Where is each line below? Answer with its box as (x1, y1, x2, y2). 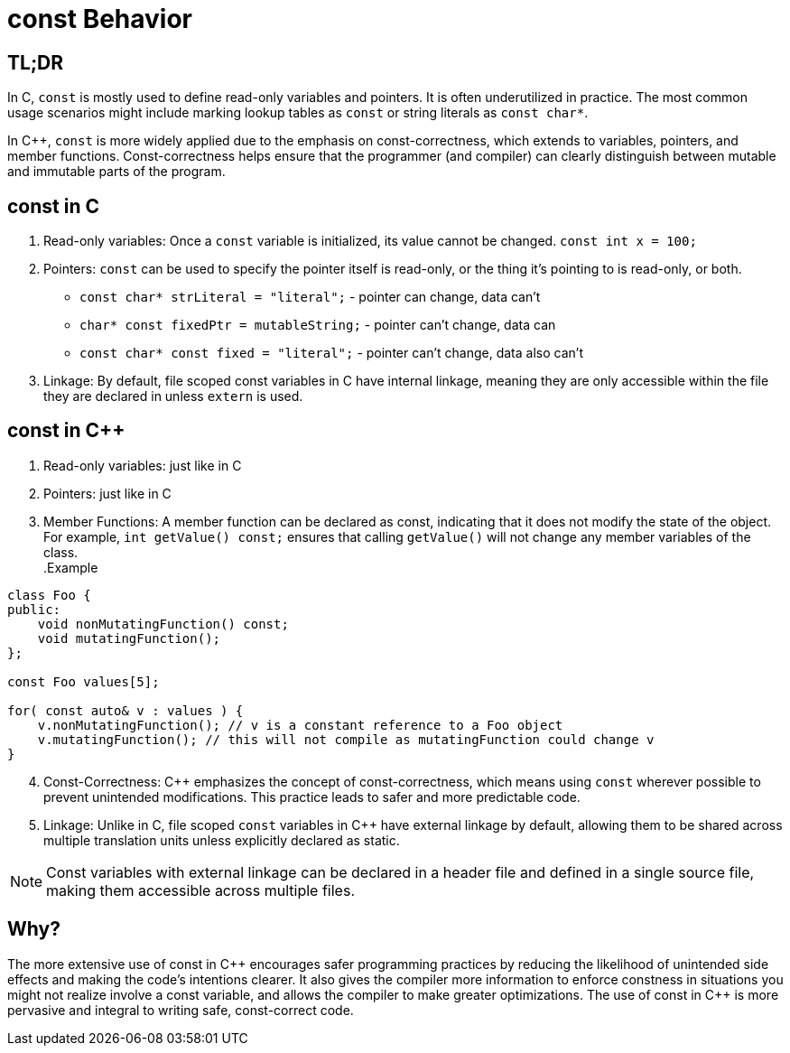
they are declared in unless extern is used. (43, 388, 303, 405)
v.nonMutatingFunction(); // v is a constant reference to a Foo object (37, 717, 563, 732)
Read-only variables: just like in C (43, 457, 242, 473)
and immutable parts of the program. (7, 163, 226, 180)
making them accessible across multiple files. (46, 881, 355, 899)
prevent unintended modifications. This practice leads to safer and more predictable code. (43, 788, 581, 805)
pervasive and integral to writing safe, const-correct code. (7, 1002, 354, 1018)
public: (7, 601, 61, 617)
